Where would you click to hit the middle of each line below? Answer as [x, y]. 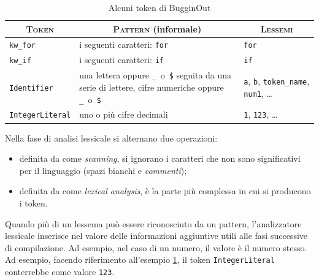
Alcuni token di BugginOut [159, 7]
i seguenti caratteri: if [121, 60]
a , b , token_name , [277, 81]
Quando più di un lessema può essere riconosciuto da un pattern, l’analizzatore [153, 223]
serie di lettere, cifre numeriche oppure [152, 87]
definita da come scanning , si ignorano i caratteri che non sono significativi [160, 158]
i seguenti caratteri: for [124, 44]
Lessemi [277, 28]
